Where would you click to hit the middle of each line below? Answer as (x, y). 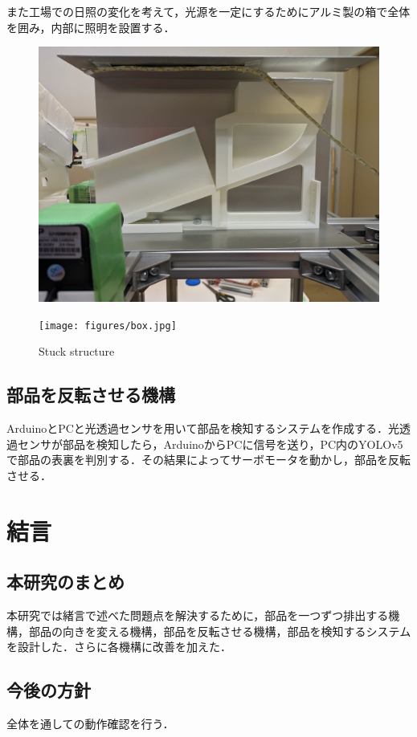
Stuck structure (77, 351)
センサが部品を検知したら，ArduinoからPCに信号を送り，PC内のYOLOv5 (210, 444)
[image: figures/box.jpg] (108, 326)
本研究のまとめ (65, 582)
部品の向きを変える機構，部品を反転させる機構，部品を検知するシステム (220, 631)
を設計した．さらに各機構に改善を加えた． (119, 647)
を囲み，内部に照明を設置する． (91, 27)
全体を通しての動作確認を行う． (90, 724)
